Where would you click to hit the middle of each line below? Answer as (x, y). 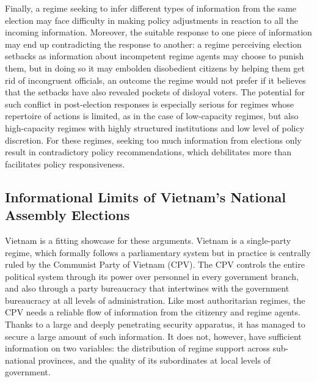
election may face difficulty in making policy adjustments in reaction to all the (152, 20)
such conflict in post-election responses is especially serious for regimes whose (150, 104)
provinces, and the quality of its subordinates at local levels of (154, 360)
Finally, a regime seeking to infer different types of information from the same (151, 8)
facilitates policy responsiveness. (65, 163)
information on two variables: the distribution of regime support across (137, 348)
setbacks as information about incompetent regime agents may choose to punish (155, 56)
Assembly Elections (67, 215)
